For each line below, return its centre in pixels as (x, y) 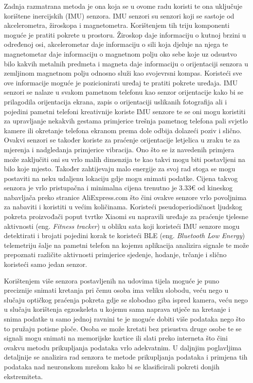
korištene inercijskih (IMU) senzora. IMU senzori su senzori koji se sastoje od (119, 15)
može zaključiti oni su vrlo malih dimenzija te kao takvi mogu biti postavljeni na (125, 159)
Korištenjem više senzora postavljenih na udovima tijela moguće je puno (112, 280)
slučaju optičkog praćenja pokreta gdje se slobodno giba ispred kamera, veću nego (126, 299)
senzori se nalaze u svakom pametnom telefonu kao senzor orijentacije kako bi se (124, 92)
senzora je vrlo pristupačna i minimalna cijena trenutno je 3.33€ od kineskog (118, 188)
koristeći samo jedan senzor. (46, 264)
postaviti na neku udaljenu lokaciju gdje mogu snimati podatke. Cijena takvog (121, 178)
